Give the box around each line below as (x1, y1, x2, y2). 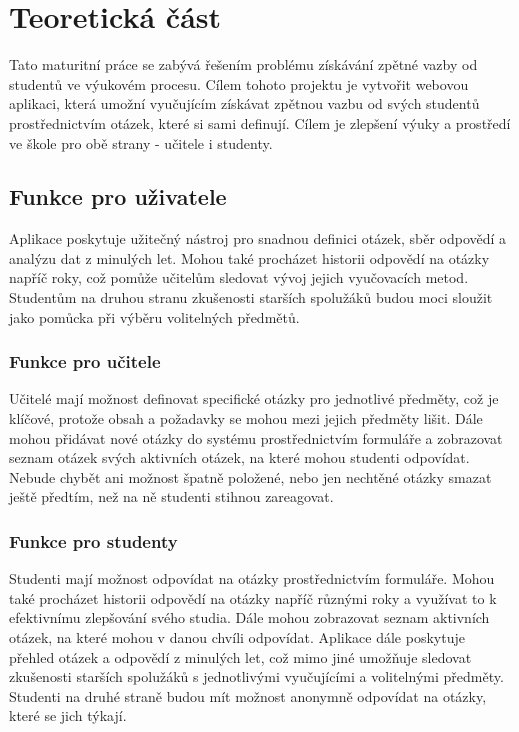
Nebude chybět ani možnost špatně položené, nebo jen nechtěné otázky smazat (9, 466, 492, 487)
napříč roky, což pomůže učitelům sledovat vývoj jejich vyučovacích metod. (9, 267, 469, 288)
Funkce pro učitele (9, 349, 161, 374)
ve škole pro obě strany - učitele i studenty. (9, 132, 273, 153)
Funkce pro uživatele (9, 181, 227, 212)
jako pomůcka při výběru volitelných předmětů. (9, 306, 300, 327)
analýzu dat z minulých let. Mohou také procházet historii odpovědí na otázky (9, 247, 490, 268)
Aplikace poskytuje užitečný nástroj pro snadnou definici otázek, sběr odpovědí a (9, 228, 507, 249)
